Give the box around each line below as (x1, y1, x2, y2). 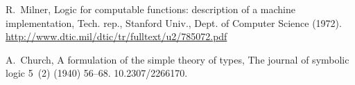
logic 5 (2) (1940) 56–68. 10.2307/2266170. (6, 66, 188, 80)
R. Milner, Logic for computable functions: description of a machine (6, 2, 295, 16)
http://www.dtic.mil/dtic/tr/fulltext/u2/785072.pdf (6, 29, 227, 44)
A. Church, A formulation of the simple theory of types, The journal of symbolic (6, 52, 349, 66)
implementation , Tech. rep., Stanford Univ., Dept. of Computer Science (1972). (6, 15, 342, 30)
